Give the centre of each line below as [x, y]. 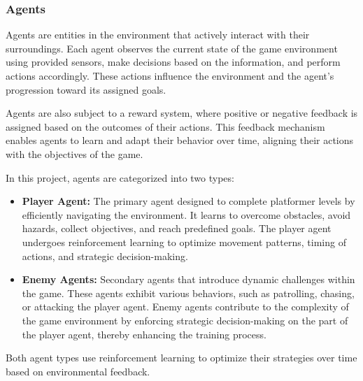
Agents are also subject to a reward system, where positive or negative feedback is [182, 113]
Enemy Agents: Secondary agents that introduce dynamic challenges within [188, 279]
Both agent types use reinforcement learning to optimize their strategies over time [181, 358]
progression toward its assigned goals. [86, 89]
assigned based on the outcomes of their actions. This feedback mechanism [165, 126]
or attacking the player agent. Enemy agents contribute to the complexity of [185, 307]
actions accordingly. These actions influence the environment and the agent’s [170, 76]
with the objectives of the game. [74, 153]
